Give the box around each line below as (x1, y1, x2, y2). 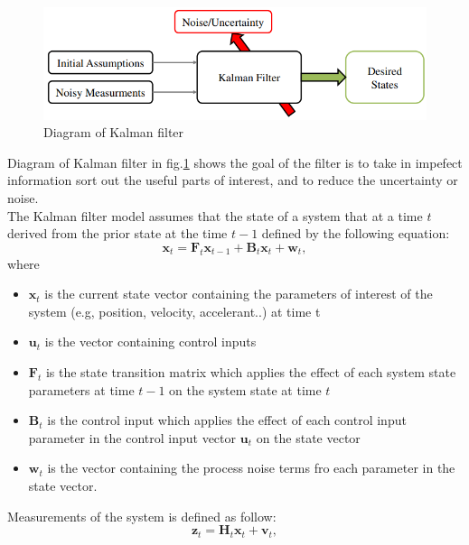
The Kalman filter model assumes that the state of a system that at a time (7, 206, 423, 225)
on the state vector (256, 428, 361, 447)
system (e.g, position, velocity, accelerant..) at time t (28, 301, 321, 320)
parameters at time (28, 380, 135, 399)
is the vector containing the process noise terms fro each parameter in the (47, 458, 455, 477)
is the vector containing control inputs (44, 332, 257, 351)
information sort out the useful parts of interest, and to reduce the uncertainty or (7, 171, 458, 189)
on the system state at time (169, 380, 322, 399)
